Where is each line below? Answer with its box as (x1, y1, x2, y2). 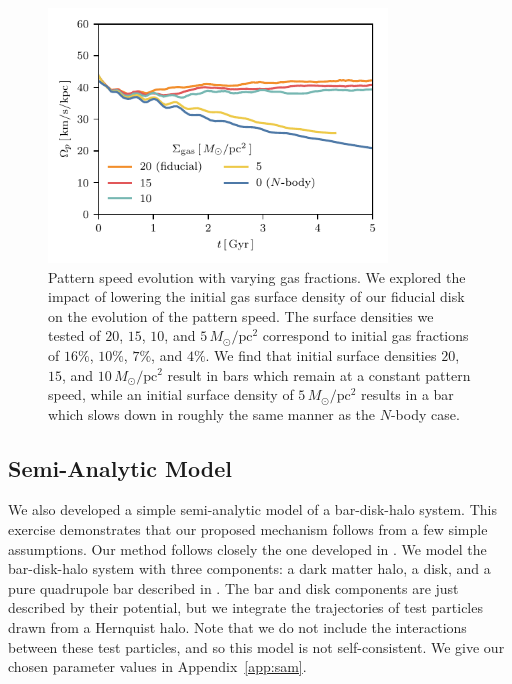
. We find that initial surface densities (205, 344, 437, 365)
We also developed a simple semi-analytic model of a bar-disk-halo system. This (8, 499, 497, 520)
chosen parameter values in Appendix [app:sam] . (8, 656, 307, 677)
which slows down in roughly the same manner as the (48, 403, 376, 424)
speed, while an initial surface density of (48, 384, 294, 405)
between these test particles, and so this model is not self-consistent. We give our (8, 636, 505, 657)
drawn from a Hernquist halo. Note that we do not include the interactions (8, 617, 467, 638)
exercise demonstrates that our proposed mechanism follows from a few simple (8, 519, 488, 540)
